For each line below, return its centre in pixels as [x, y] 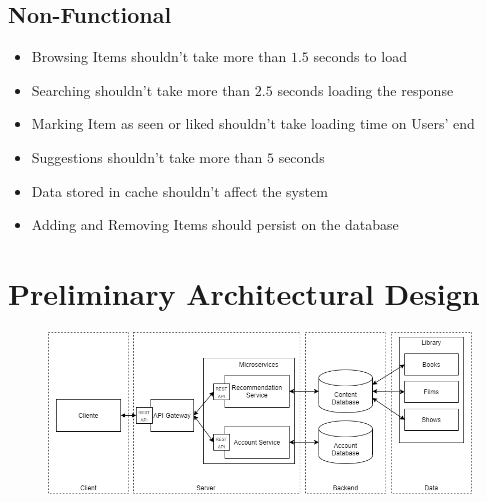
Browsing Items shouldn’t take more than [159, 56]
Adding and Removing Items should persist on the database [215, 224]
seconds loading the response [365, 89]
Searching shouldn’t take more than [141, 89]
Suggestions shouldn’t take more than [147, 156]
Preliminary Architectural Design [244, 292]
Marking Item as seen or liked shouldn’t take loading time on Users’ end [253, 123]
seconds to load [360, 56]
